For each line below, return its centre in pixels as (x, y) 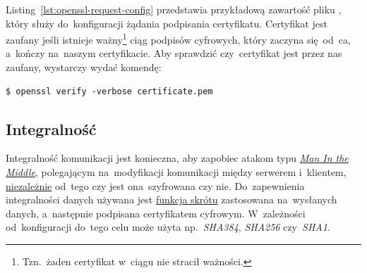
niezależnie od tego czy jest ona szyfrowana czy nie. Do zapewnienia (155, 185)
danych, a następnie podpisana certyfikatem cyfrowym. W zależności (156, 213)
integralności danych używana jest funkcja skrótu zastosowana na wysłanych (172, 199)
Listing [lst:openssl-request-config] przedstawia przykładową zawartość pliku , (174, 9)
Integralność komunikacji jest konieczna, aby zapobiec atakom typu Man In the (177, 158)
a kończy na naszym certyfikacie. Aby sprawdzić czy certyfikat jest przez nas (174, 53)
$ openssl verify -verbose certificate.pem (109, 91)
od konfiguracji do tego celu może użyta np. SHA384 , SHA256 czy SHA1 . (168, 227)
